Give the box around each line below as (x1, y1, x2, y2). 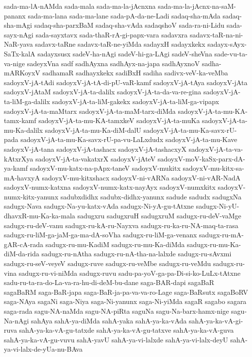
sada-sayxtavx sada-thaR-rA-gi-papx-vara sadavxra (35, 29, 188, 39)
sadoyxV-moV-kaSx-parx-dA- (157, 153, 245, 163)
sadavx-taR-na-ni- (189, 29, 243, 39)
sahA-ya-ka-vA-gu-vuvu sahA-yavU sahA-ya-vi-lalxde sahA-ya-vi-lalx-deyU (4, 334, 228, 344)
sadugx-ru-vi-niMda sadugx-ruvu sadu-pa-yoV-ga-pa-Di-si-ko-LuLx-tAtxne (18, 268, 241, 278)
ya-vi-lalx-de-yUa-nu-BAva (4, 344, 83, 354)
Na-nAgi (4, 315, 29, 325)
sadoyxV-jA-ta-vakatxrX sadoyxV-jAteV (35, 153, 156, 163)
